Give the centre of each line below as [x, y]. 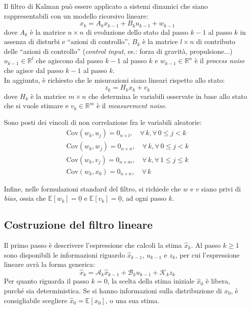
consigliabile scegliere [36, 300]
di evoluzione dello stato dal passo [137, 32]
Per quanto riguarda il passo [47, 281]
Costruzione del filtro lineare [78, 225]
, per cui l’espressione [207, 254]
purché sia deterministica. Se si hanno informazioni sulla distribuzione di [113, 290]
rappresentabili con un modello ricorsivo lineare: [76, 15]
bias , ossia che [25, 198]
